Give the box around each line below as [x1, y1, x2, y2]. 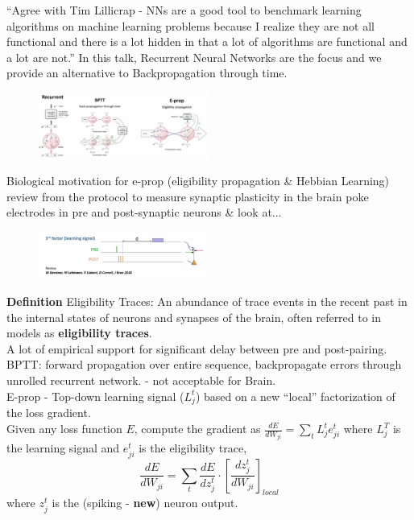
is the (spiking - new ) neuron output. [52, 494, 238, 511]
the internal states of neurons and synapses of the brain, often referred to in [6, 308, 382, 325]
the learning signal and [6, 440, 120, 456]
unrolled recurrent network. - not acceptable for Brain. [6, 372, 276, 389]
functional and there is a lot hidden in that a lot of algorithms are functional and [6, 33, 408, 50]
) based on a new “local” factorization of [195, 387, 395, 404]
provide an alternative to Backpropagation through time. [6, 64, 288, 81]
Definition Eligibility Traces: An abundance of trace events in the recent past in [6, 293, 408, 310]
